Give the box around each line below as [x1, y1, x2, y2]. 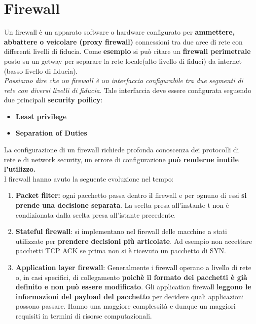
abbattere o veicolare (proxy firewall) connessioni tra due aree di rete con [4, 36, 243, 46]
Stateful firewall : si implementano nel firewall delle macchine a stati [15, 226, 227, 236]
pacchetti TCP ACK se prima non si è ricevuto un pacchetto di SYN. [15, 245, 226, 256]
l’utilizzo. [4, 164, 36, 174]
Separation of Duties [15, 128, 87, 138]
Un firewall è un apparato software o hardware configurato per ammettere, [4, 27, 235, 37]
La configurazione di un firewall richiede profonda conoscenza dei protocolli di [4, 144, 239, 155]
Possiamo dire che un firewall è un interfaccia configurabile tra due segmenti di [4, 75, 243, 86]
